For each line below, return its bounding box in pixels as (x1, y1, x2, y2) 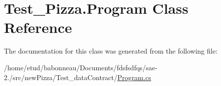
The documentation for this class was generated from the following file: (4, 46, 218, 56)
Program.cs (117, 72, 151, 82)
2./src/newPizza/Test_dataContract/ (4, 72, 118, 82)
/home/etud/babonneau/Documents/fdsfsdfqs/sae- (4, 62, 158, 72)
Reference (4, 17, 72, 37)
